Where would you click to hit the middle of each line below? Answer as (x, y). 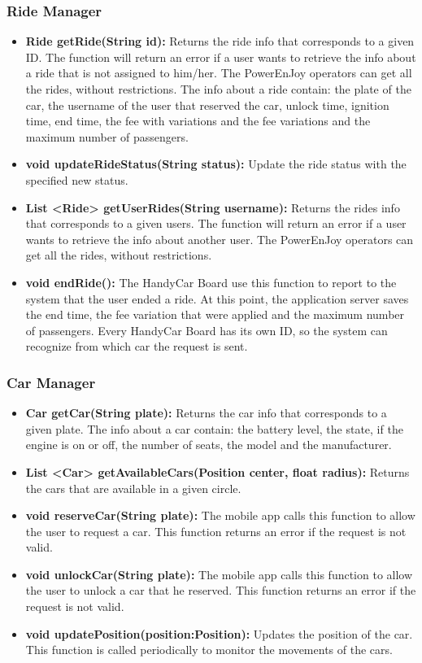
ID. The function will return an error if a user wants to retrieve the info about (221, 57)
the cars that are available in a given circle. (133, 488)
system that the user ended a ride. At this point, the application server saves (217, 298)
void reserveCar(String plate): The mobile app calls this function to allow (220, 515)
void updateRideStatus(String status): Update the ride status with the (216, 164)
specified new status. (77, 179)
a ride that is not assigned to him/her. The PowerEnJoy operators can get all (219, 73)
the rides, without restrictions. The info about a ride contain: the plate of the (218, 89)
